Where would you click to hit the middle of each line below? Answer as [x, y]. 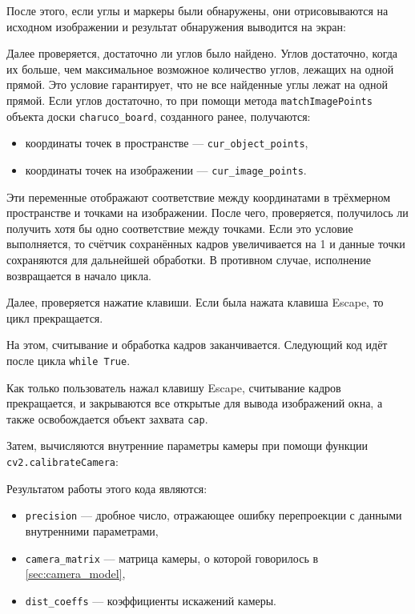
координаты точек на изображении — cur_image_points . [166, 169]
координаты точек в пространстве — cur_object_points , [167, 143]
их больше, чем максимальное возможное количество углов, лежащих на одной [200, 68]
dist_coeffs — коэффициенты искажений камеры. [151, 600]
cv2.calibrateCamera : [62, 462]
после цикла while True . [68, 360]
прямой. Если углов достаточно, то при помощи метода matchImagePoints [189, 100]
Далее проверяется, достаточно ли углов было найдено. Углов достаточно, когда [202, 53]
